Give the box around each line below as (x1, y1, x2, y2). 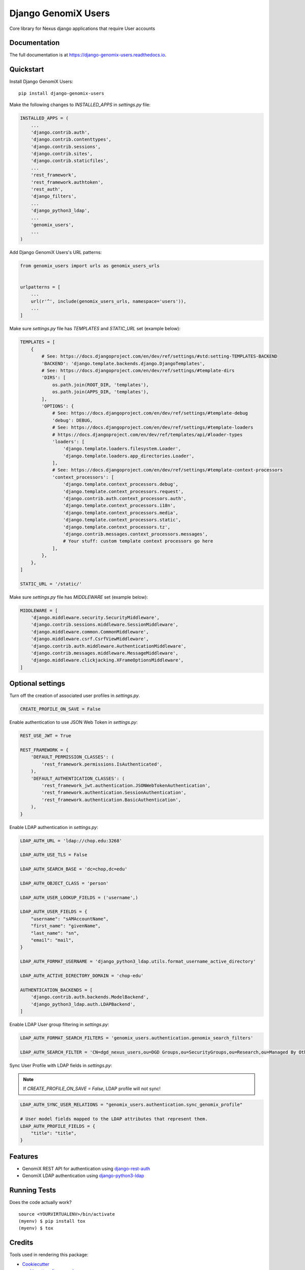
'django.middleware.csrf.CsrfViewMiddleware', (30, 636, 149, 642)
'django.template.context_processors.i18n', (63, 503, 176, 509)
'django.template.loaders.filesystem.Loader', (63, 446, 181, 452)
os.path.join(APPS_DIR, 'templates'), (52, 389, 149, 395)
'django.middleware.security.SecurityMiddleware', (30, 615, 160, 621)
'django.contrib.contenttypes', (30, 137, 112, 142)
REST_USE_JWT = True (20, 733, 71, 739)
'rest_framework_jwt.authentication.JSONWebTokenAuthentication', (41, 783, 211, 788)
